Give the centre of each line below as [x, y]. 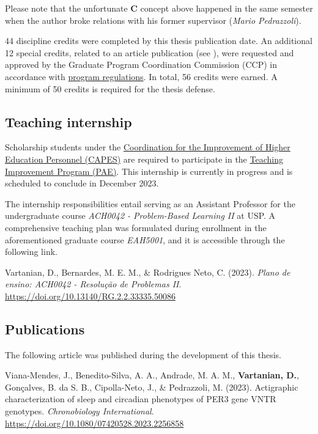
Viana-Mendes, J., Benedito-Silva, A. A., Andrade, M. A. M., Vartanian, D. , [152, 375]
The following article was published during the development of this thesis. [143, 354]
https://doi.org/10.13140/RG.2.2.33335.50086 [90, 296]
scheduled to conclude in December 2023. [82, 183]
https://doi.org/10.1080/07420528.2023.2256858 [94, 423]
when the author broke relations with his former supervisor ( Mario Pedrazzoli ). [153, 20]
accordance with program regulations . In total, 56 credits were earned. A [141, 76]
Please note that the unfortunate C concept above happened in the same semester [159, 8]
